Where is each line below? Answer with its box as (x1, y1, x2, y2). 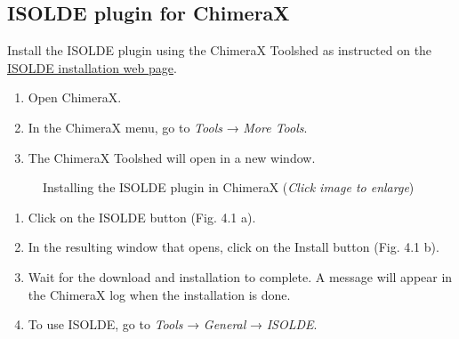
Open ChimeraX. (28, 88, 122, 107)
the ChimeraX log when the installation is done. (28, 285, 291, 303)
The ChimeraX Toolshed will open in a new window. (28, 148, 316, 166)
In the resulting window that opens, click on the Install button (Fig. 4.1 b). (28, 238, 439, 256)
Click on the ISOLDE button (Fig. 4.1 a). (28, 207, 256, 226)
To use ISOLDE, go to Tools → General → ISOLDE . (28, 315, 318, 334)
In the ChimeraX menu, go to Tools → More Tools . (28, 117, 308, 136)
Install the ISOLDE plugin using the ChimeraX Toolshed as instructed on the (7, 41, 432, 60)
